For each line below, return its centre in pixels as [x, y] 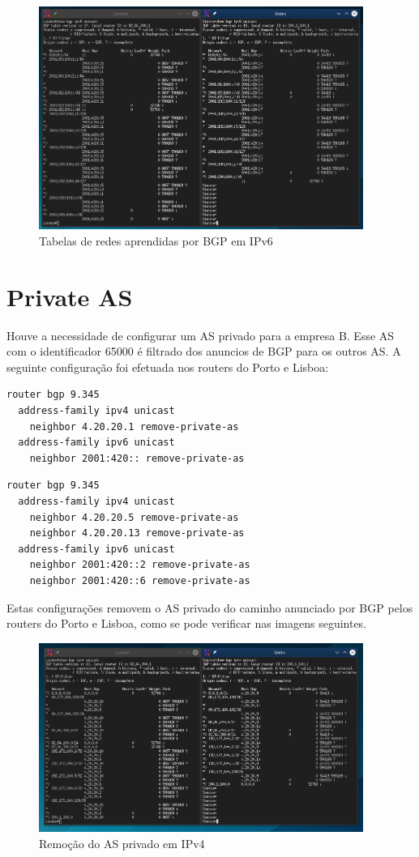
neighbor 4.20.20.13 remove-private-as [137, 533]
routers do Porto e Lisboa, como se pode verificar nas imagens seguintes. [187, 623]
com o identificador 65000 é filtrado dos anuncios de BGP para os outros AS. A [204, 351]
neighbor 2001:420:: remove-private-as [137, 458]
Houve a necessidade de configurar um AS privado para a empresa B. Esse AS [201, 335]
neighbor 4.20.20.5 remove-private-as [134, 517]
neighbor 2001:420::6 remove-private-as [140, 580]
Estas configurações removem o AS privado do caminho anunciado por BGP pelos [210, 607]
